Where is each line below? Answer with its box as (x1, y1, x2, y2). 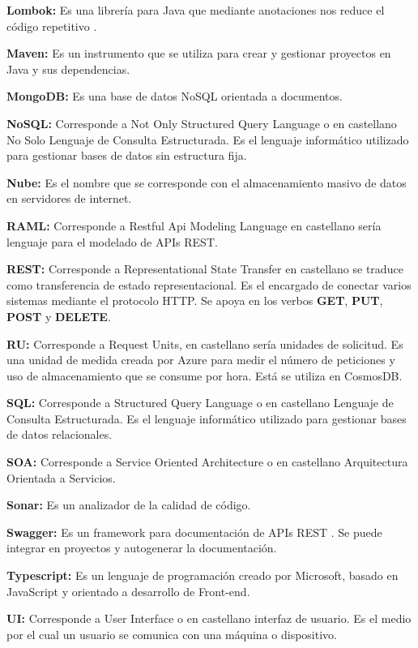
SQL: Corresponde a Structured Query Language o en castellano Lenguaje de (6, 394, 394, 411)
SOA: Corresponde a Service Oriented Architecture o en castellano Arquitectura (6, 453, 408, 470)
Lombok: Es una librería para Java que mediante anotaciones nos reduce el (6, 2, 385, 18)
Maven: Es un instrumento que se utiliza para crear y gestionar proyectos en (6, 45, 391, 62)
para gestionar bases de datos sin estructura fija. (6, 147, 247, 164)
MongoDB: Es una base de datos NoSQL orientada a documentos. (6, 88, 343, 105)
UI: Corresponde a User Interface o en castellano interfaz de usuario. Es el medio (6, 610, 412, 627)
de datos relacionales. (6, 426, 113, 443)
